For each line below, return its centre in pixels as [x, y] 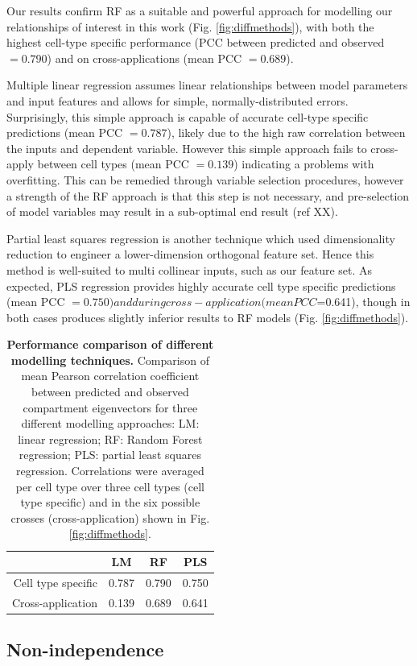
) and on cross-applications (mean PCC [145, 58]
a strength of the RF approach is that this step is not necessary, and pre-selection [208, 195]
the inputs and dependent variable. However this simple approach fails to [187, 148]
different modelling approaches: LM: [110, 423]
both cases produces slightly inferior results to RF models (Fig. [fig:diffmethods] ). [208, 317]
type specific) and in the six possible [110, 502]
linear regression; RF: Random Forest [110, 438]
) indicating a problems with [304, 164]
